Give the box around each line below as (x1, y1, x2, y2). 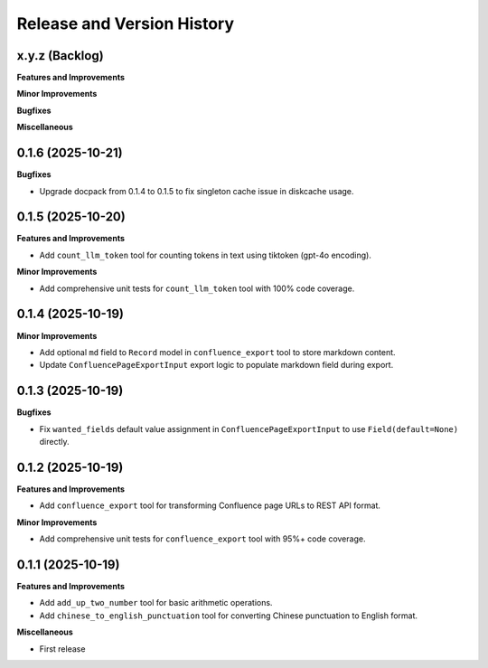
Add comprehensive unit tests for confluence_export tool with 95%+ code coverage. (39, 533, 366, 544)
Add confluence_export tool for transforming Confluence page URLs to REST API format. (39, 500, 381, 511)
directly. (39, 436, 70, 447)
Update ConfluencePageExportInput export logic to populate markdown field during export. (39, 360, 394, 371)
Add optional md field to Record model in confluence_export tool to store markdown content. (39, 346, 397, 357)
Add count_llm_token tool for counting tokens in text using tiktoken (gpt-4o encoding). (39, 249, 372, 260)
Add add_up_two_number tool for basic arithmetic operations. (39, 597, 273, 608)
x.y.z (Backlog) (16, 48, 104, 63)
